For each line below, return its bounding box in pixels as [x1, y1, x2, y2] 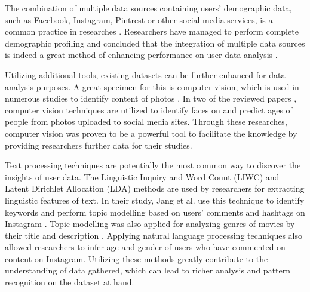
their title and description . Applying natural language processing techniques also [5, 229, 302, 241]
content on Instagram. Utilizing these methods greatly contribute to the [5, 252, 268, 265]
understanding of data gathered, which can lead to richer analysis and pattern [5, 264, 291, 276]
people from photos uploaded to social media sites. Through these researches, [5, 115, 287, 128]
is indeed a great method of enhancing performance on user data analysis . [5, 48, 278, 61]
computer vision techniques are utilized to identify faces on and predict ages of [5, 103, 293, 116]
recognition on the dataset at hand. [5, 276, 134, 288]
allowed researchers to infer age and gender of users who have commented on [5, 241, 286, 253]
